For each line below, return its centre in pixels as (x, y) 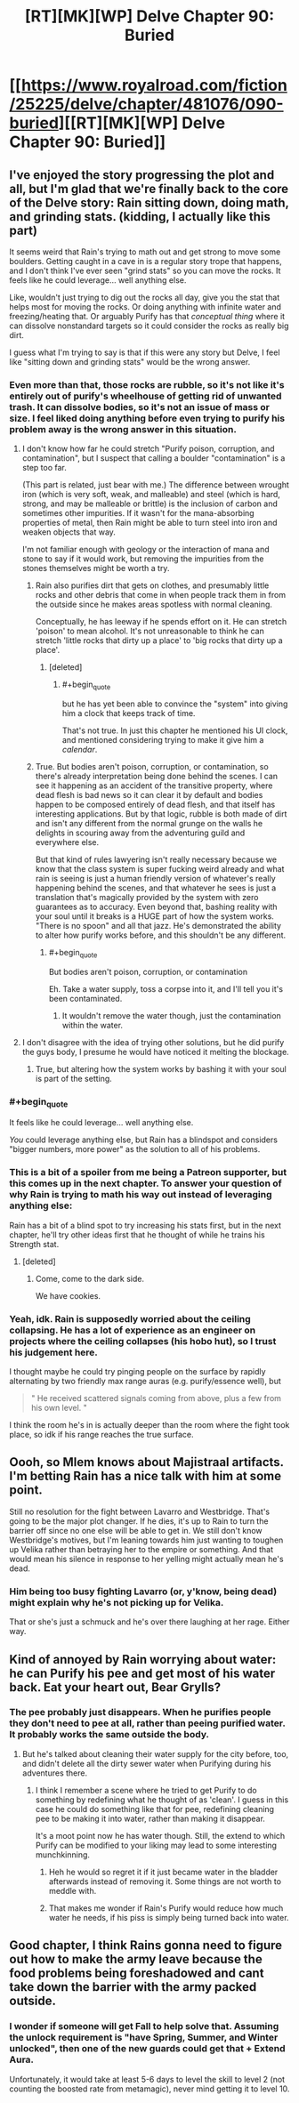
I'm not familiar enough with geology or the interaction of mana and (145, 550)
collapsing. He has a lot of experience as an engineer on (133, 1330)
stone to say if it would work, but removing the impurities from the (143, 559)
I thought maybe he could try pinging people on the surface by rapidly (137, 1372)
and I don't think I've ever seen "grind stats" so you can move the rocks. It (145, 270)
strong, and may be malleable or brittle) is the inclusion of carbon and (150, 504)
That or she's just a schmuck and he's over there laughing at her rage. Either (149, 1622)
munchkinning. (63, 1854)
